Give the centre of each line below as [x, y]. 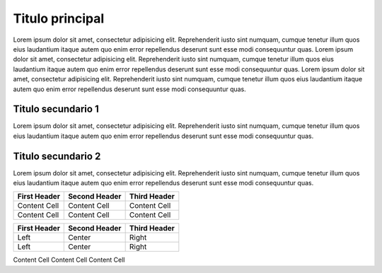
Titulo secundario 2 [57, 156]
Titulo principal [59, 18]
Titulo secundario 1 [56, 109]
